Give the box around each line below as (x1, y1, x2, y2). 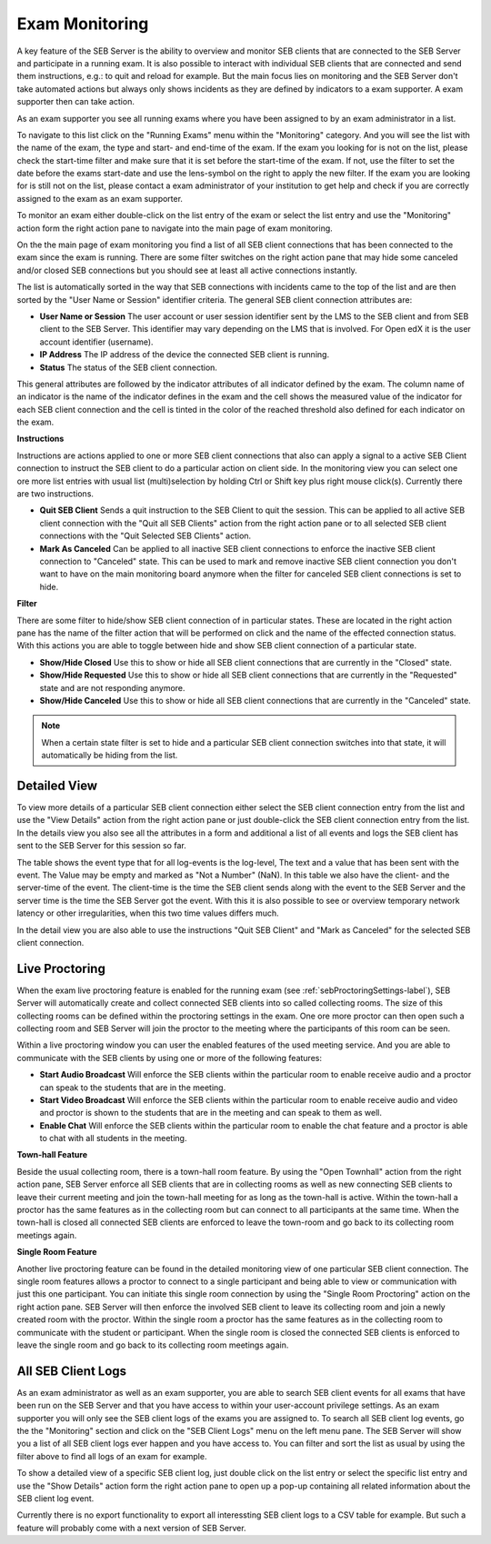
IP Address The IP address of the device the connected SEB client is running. (39, 349, 330, 360)
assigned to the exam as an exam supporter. (16, 193, 184, 204)
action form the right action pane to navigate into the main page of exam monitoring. (16, 223, 334, 234)
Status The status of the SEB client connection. (39, 362, 218, 373)
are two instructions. (16, 488, 95, 499)
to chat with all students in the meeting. (39, 1133, 187, 1144)
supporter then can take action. (16, 96, 135, 107)
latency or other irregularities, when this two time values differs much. (16, 907, 279, 918)
